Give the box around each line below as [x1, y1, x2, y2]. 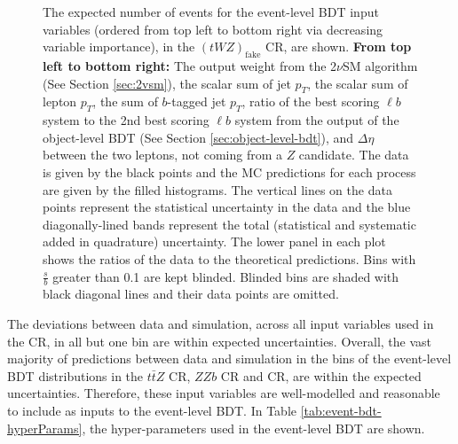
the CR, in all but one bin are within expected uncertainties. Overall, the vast [7, 331, 432, 350]
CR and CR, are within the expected [220, 366, 422, 385]
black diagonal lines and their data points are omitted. [43, 284, 339, 303]
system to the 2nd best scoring [43, 111, 209, 129]
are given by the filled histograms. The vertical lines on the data [43, 180, 392, 199]
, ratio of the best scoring [241, 92, 380, 111]
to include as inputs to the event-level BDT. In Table [7, 401, 297, 419]
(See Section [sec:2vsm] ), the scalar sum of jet [43, 74, 291, 92]
